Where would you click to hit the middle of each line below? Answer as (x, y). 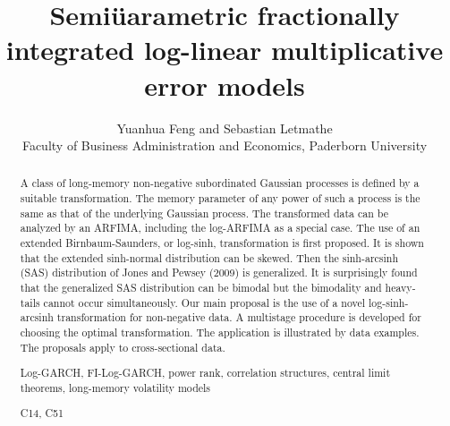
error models (225, 85)
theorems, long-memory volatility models (115, 387)
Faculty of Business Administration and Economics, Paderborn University (225, 145)
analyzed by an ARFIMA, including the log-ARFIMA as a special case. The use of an (220, 228)
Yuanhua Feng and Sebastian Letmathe (225, 128)
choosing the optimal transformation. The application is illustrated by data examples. (220, 332)
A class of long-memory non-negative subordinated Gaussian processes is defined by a (220, 183)
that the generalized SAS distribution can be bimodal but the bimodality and (201, 288)
